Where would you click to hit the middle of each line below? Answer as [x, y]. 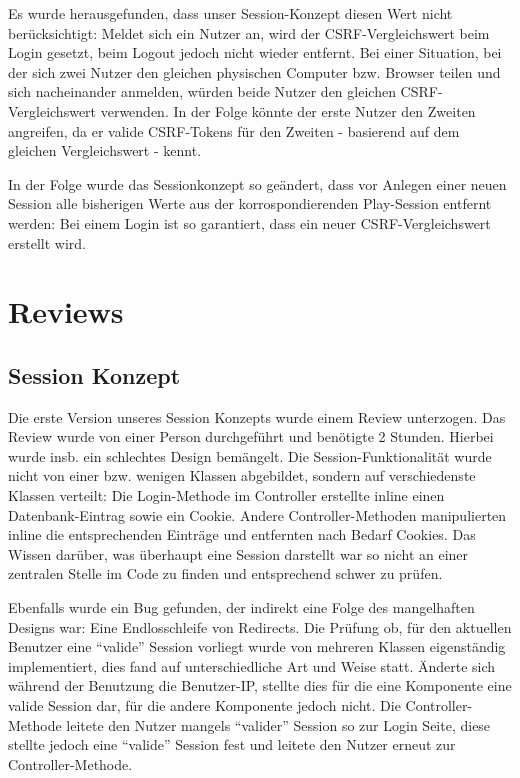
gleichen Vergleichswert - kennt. [105, 150]
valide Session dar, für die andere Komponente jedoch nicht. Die [204, 705]
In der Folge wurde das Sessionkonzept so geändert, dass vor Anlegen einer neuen [257, 183]
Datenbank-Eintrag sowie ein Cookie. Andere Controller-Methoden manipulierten [257, 514]
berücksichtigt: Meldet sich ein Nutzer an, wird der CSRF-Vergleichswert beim [249, 32]
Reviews [66, 311]
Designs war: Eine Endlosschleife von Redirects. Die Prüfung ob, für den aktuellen [260, 626]
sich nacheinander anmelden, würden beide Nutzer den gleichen [202, 91]
